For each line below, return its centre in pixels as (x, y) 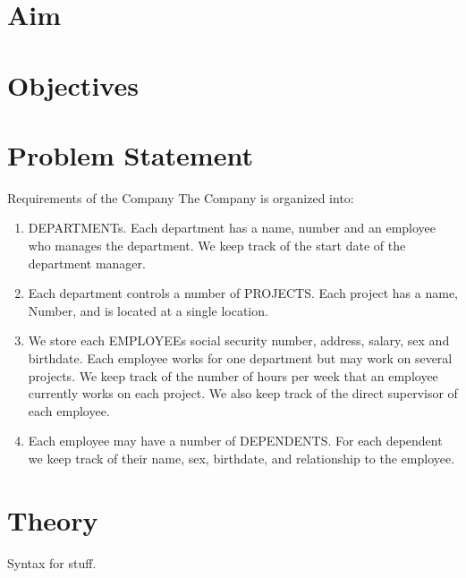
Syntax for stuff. (52, 562)
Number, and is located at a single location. (148, 310)
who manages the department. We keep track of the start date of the (217, 246)
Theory (53, 519)
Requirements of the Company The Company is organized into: (181, 197)
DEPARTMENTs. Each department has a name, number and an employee (232, 228)
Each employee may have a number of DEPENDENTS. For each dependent (235, 441)
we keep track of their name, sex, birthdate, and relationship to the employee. (241, 458)
